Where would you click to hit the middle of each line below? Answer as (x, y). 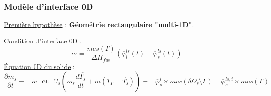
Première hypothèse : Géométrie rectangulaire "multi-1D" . (99, 24)
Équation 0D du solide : (39, 66)
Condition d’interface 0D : (43, 40)
